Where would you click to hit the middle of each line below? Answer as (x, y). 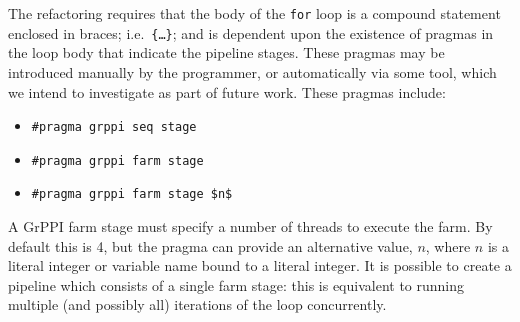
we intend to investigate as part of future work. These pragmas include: (227, 91)
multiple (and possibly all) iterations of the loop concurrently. (197, 304)
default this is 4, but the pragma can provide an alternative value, (210, 245)
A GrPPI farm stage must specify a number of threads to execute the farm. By (250, 226)
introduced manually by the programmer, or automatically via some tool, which (252, 71)
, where (448, 245)
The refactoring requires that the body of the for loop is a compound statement (254, 13)
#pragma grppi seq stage (114, 127)
